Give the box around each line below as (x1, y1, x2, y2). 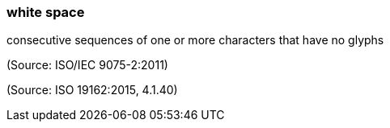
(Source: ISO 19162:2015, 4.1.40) (6, 83, 178, 97)
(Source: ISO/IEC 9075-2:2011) (6, 58, 168, 72)
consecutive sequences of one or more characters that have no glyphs (6, 33, 384, 47)
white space (6, 4, 85, 20)
